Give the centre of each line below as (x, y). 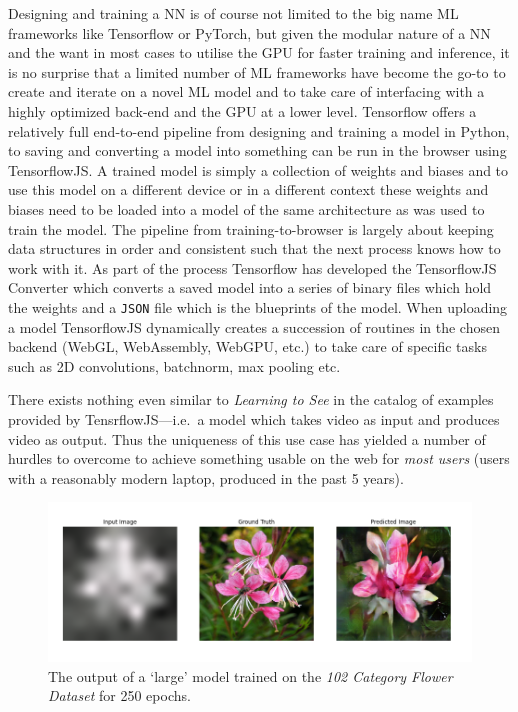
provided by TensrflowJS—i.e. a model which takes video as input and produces (254, 418)
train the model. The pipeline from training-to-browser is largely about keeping (251, 228)
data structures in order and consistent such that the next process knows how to (254, 248)
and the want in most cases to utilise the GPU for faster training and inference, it (259, 52)
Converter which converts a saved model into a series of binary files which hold (250, 287)
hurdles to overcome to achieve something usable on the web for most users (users (259, 458)
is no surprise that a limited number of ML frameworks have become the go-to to (257, 71)
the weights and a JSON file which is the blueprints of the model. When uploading (258, 306)
